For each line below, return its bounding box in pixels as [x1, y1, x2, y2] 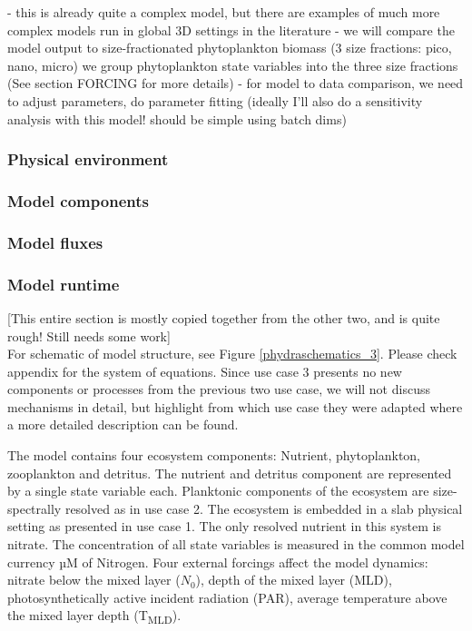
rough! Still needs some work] [7, 326, 171, 345]
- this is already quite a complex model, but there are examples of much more [7, 3, 440, 21]
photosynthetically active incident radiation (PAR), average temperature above [7, 587, 447, 606]
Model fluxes [7, 231, 103, 253]
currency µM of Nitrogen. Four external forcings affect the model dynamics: [7, 552, 428, 571]
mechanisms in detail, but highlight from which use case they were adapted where [7, 397, 463, 416]
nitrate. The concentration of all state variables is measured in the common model [7, 535, 465, 554]
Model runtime [7, 272, 120, 295]
